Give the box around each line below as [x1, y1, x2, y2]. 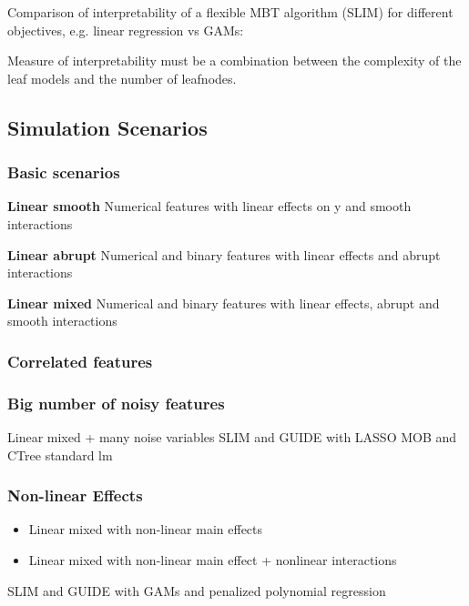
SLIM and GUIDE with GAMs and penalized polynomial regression [7, 581, 386, 600]
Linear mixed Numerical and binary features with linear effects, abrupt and [7, 293, 440, 312]
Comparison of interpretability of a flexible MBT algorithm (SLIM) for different [7, 3, 454, 21]
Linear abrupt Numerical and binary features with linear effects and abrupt [7, 245, 441, 264]
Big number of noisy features [7, 391, 225, 414]
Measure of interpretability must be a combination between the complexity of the [7, 51, 462, 70]
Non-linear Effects [7, 484, 143, 507]
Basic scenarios [7, 161, 120, 184]
